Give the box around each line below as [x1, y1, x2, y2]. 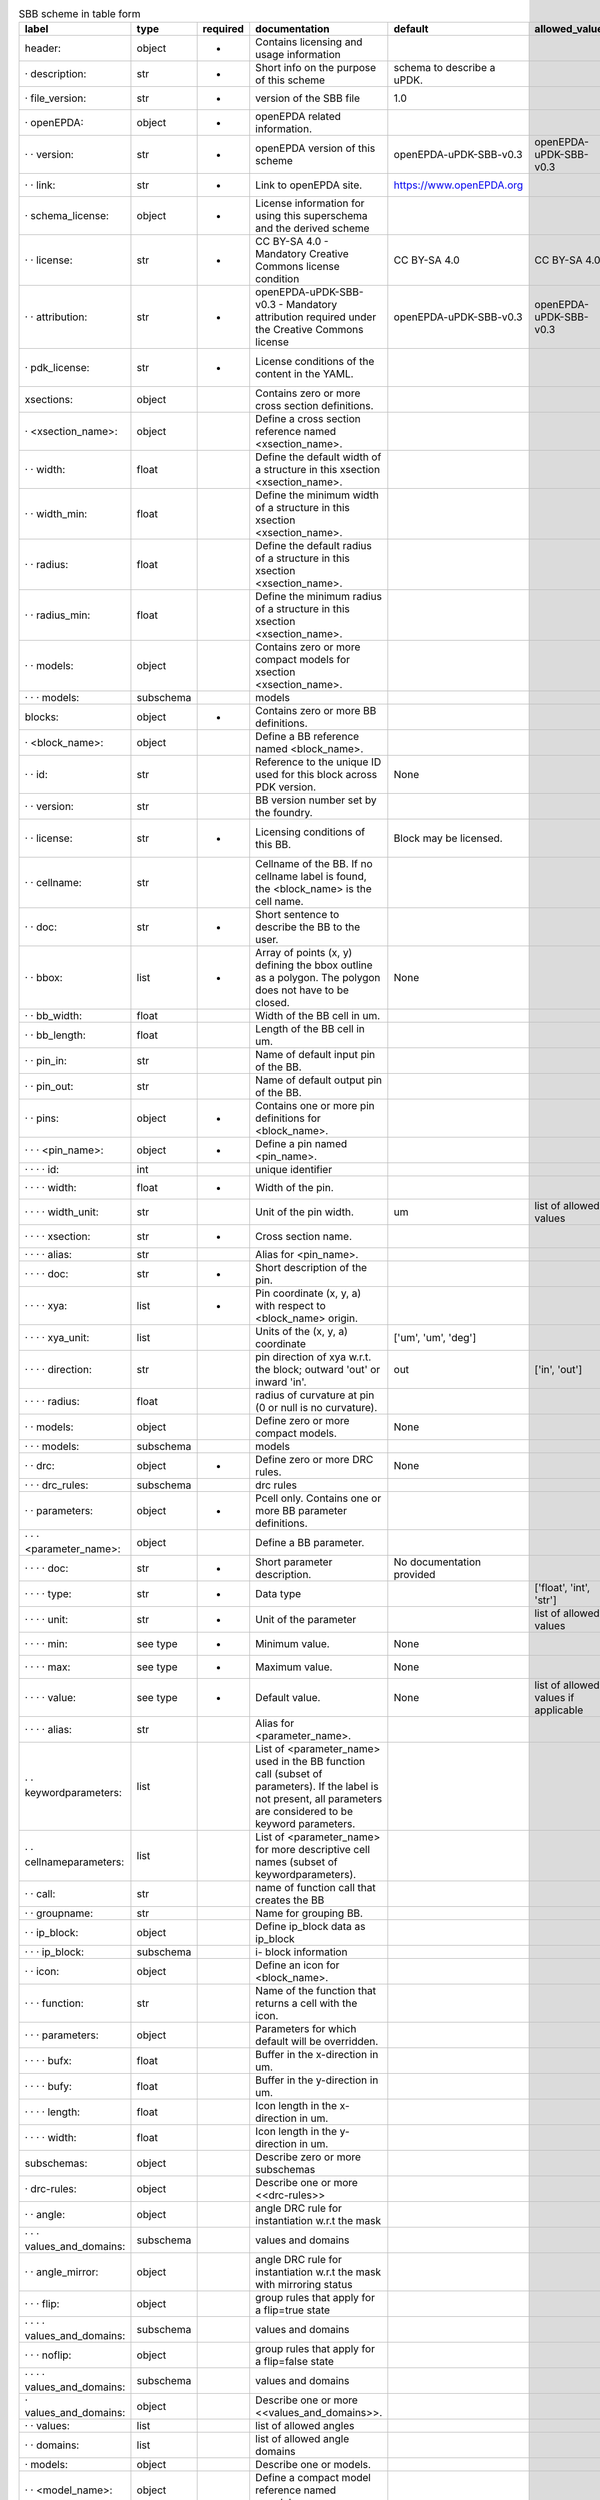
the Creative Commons [255, 323, 364, 337]
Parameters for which [255, 2022, 357, 2036]
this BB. [255, 838, 292, 852]
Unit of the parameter [255, 1613, 357, 1627]
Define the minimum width [255, 488, 379, 502]
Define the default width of [255, 450, 382, 464]
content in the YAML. [255, 367, 354, 381]
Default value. [255, 1691, 321, 1705]
